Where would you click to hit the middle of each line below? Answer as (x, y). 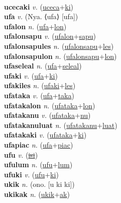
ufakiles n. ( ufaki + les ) (40, 85)
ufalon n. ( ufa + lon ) (35, 26)
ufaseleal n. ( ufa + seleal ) (43, 66)
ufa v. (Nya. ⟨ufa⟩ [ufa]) (41, 16)
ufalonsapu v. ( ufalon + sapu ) (50, 36)
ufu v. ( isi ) (21, 154)
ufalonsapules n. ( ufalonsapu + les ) (59, 46)
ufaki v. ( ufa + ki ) (31, 75)
